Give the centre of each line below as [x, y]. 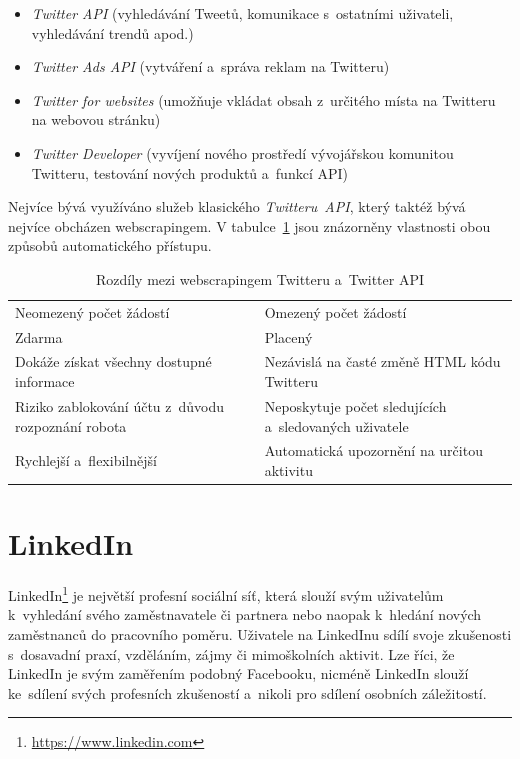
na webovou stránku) [96, 119]
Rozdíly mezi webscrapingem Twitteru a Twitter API [259, 278]
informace [45, 381]
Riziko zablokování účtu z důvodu [120, 405]
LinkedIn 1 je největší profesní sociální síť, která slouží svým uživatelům [226, 593]
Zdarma [39, 336]
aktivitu [288, 469]
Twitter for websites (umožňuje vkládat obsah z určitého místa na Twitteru [263, 99]
